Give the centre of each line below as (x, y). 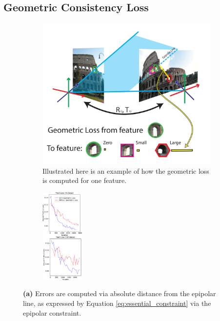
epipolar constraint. (52, 312)
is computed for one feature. (85, 180)
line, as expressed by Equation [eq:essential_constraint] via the (117, 303)
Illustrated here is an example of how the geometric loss (126, 171)
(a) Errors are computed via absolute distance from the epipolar (120, 293)
